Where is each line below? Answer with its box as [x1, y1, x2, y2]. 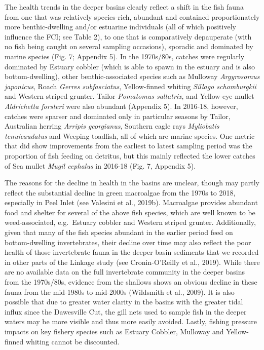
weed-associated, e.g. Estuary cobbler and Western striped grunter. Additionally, [5, 217, 256, 227]
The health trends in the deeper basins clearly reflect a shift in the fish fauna [5, 2, 244, 12]
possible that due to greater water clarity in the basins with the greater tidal [5, 296, 243, 307]
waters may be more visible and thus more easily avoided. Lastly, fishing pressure [5, 316, 257, 327]
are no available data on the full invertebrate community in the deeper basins [5, 266, 245, 277]
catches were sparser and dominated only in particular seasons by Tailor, [5, 110, 231, 121]
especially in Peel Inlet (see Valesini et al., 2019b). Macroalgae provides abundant [5, 197, 258, 208]
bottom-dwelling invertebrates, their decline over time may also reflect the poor [5, 237, 251, 247]
